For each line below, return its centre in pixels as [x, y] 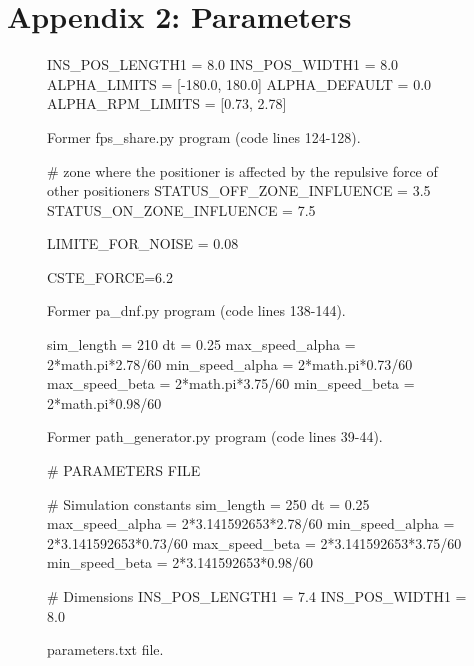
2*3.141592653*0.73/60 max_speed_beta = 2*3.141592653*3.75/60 [254, 542]
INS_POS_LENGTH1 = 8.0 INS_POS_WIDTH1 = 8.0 [223, 64]
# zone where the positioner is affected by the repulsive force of [242, 170]
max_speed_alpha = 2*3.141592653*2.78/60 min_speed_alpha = [251, 523]
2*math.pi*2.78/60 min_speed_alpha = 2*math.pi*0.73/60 [230, 363]
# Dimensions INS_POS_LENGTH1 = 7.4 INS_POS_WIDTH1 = [257, 596]
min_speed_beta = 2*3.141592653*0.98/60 [180, 562]
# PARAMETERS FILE [124, 470]
